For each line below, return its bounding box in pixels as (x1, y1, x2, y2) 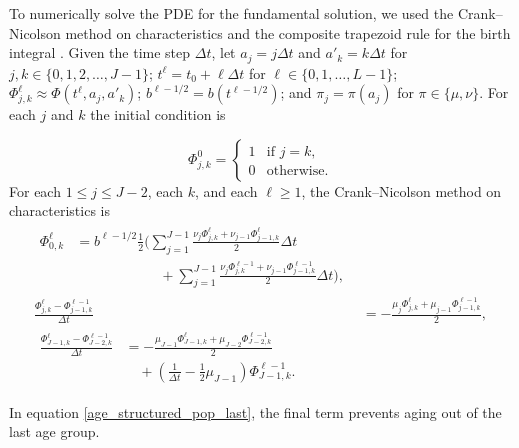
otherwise (266, 163, 325, 178)
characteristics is (9, 200, 111, 221)
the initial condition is (90, 104, 226, 125)
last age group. (9, 421, 100, 442)
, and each (194, 180, 258, 201)
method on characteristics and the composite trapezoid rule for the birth (65, 22, 511, 43)
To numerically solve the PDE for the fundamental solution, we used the (9, 3, 454, 23)
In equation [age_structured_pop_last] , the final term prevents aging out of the (9, 401, 502, 422)
